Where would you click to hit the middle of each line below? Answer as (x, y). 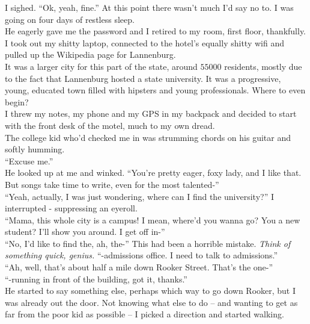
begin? (17, 101)
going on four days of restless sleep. (70, 19)
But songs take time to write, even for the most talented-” (112, 184)
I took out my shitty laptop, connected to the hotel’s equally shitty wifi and (144, 42)
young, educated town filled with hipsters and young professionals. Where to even (155, 90)
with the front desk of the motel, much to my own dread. (110, 125)
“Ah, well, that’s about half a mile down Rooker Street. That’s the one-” (139, 267)
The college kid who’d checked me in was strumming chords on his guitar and (148, 137)
